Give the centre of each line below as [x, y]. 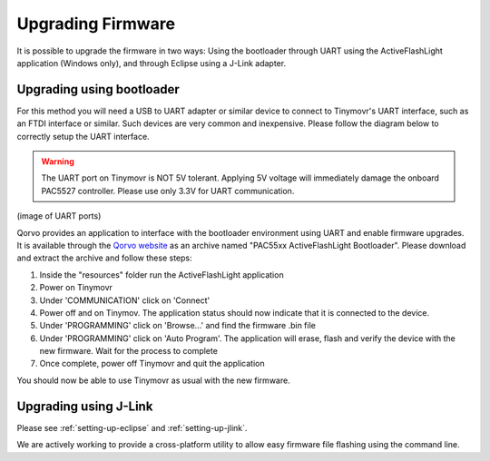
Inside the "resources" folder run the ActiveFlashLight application [162, 275]
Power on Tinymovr [76, 288]
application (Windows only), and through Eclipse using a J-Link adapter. [151, 63]
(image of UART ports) [59, 216]
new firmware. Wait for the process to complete [128, 351]
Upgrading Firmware [96, 24]
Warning [58, 162]
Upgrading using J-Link [85, 406]
